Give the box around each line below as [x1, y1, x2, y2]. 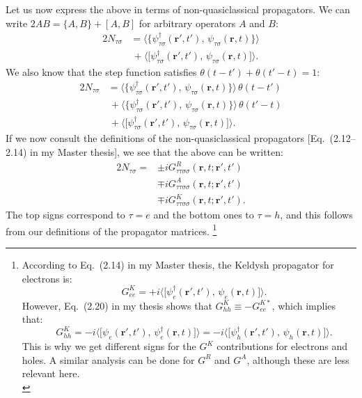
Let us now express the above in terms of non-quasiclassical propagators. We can [6, 2, 350, 16]
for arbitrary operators [139, 15, 236, 30]
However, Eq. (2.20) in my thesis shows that [22, 298, 212, 312]
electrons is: [22, 271, 72, 285]
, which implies [271, 298, 336, 312]
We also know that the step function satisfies [6, 64, 197, 79]
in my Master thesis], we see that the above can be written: [29, 145, 283, 159]
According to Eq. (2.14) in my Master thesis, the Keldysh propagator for [22, 257, 334, 272]
